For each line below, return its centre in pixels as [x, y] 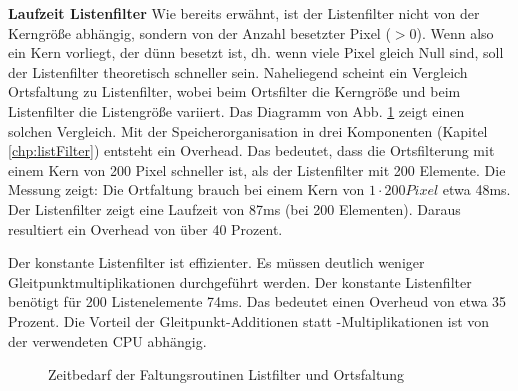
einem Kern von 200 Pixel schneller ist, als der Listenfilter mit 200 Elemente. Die [257, 169]
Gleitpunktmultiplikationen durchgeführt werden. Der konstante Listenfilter [240, 281]
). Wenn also [455, 32]
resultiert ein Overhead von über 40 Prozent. [145, 228]
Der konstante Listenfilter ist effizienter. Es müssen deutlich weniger [216, 262]
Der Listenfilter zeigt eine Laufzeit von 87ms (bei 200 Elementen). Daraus [234, 208]
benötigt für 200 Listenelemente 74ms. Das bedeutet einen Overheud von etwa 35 [257, 301]
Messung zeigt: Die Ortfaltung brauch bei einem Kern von [186, 189]
